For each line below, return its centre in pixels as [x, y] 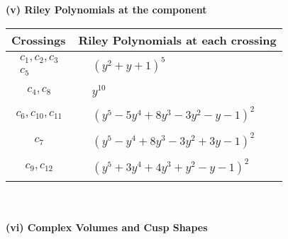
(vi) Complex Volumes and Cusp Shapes [107, 227]
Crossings [39, 40]
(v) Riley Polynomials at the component [106, 9]
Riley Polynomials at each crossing [177, 40]
